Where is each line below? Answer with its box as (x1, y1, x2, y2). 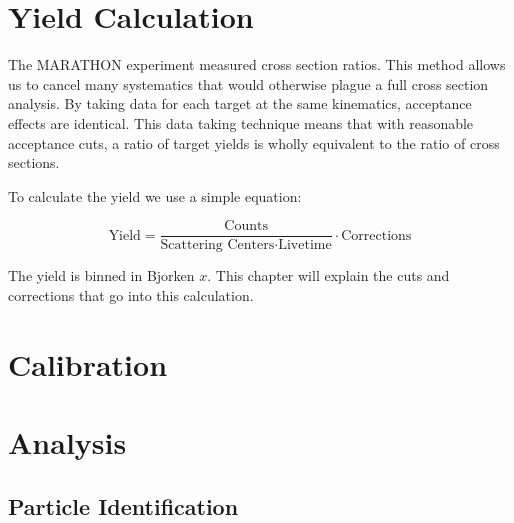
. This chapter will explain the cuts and (207, 265, 450, 286)
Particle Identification (8, 490, 239, 521)
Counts (224, 219, 268, 234)
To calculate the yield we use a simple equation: (8, 185, 302, 206)
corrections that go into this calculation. (8, 284, 254, 305)
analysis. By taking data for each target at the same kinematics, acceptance (8, 93, 472, 114)
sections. (8, 152, 60, 173)
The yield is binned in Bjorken (8, 265, 195, 286)
